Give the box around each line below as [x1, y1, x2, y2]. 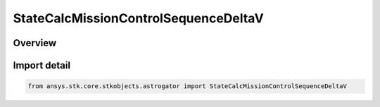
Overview [13, 37, 57, 49]
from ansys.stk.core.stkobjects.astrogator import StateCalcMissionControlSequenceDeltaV [27, 83, 348, 90]
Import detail [13, 59, 70, 71]
